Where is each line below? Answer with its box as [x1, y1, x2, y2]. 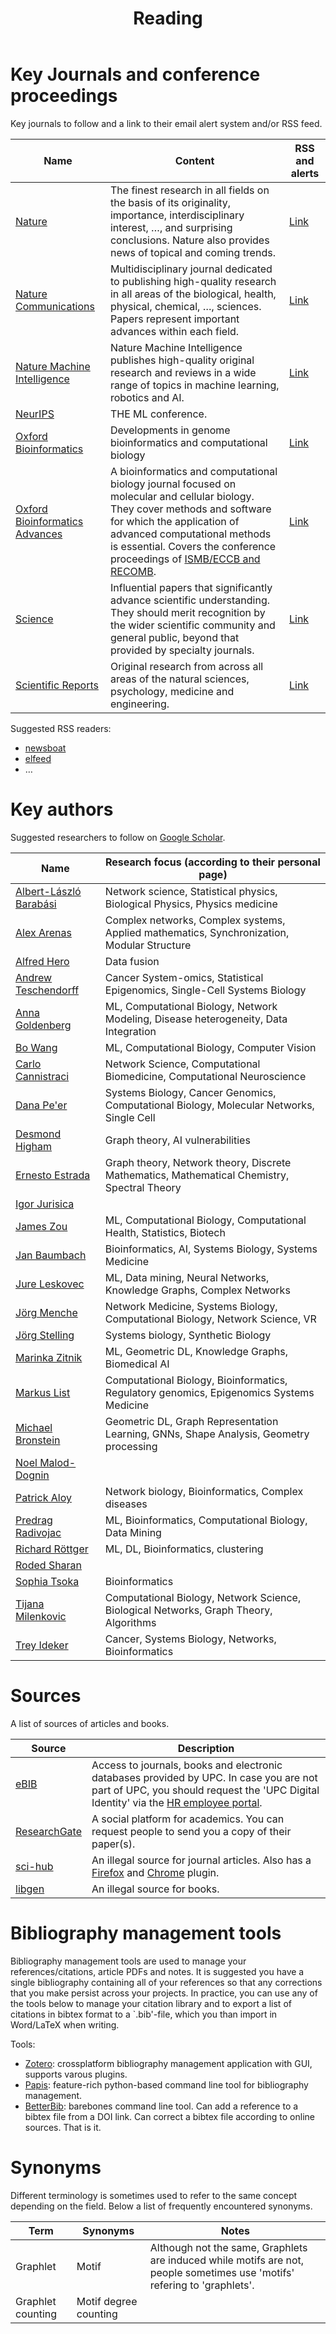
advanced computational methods [109, 527, 272, 541]
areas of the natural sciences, [109, 672, 250, 686]
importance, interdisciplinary [109, 208, 245, 222]
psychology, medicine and [109, 684, 235, 698]
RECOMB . [109, 564, 157, 578]
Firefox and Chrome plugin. [91, 1865, 220, 1879]
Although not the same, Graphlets [149, 2240, 308, 2254]
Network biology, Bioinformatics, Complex [104, 1484, 304, 1498]
